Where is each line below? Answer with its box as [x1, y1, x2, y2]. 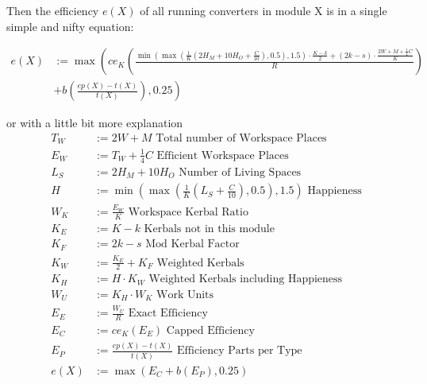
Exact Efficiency [128, 308, 208, 320]
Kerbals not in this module [144, 223, 275, 235]
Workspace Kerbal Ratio [128, 206, 248, 218]
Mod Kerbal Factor [145, 239, 240, 250]
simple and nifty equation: [6, 17, 134, 34]
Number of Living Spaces [179, 166, 302, 178]
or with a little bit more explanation [6, 114, 183, 131]
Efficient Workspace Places [156, 149, 289, 161]
